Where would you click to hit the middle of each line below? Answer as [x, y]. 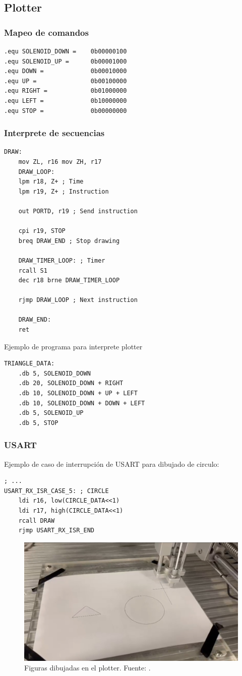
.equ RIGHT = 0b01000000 [66, 91]
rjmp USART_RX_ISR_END [56, 531]
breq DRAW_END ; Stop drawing [69, 241]
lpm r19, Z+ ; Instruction [64, 191]
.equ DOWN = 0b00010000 [66, 71]
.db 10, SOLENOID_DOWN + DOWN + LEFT [82, 403]
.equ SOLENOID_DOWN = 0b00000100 [66, 51]
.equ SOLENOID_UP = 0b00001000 [66, 61]
